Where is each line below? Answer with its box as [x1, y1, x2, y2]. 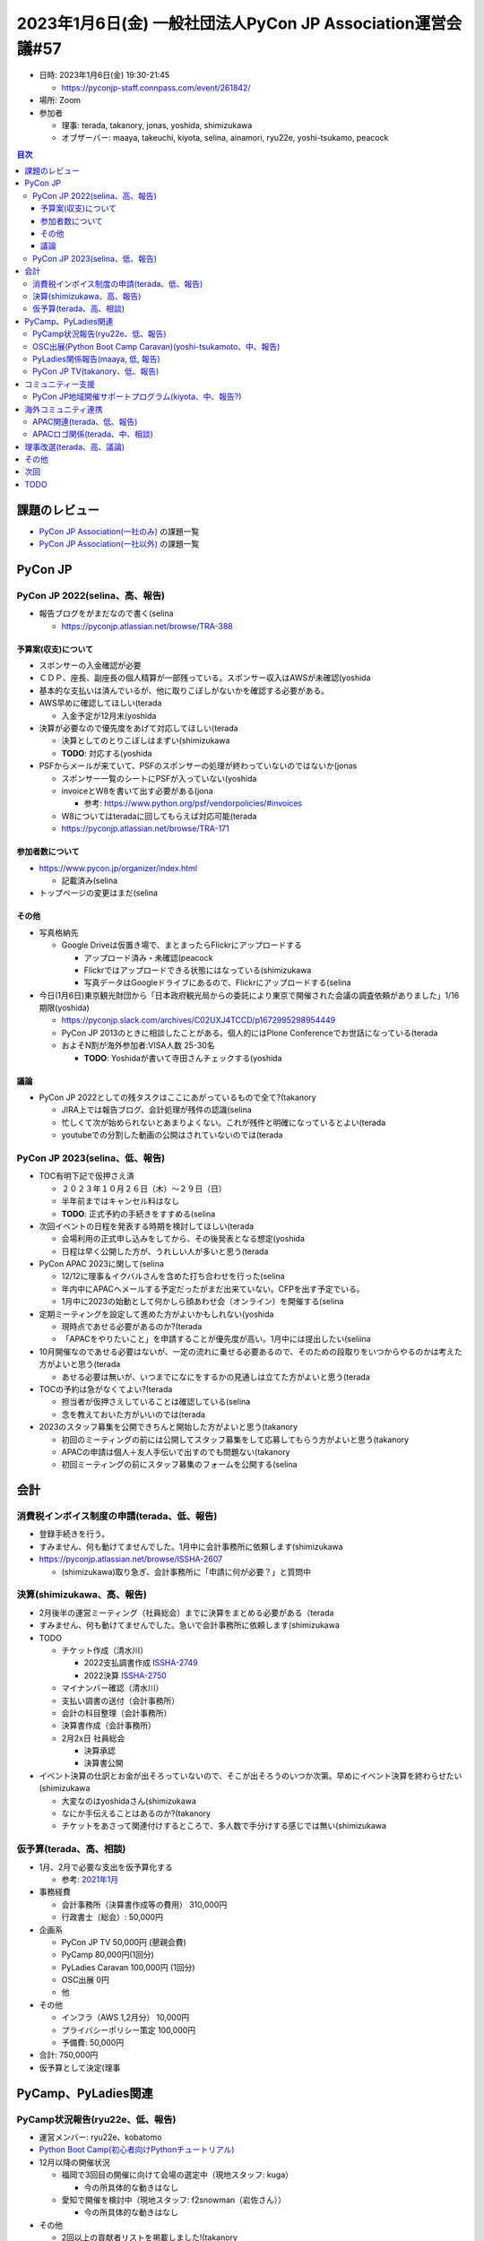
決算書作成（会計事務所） [61, 1720, 156, 1731]
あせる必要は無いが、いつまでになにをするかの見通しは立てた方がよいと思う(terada [61, 1371, 371, 1382]
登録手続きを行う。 [39, 1528, 110, 1539]
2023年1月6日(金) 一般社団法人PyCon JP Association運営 [16, 13, 447, 33]
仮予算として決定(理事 [39, 2062, 121, 2072]
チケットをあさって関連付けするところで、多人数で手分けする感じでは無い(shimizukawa [61, 1821, 387, 1831]
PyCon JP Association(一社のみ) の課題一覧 [39, 525, 200, 537]
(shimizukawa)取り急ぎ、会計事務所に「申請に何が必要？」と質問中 [61, 1566, 312, 1577]
